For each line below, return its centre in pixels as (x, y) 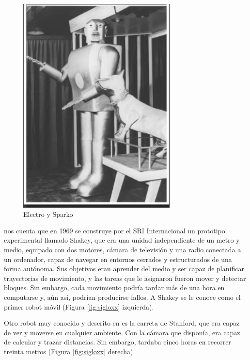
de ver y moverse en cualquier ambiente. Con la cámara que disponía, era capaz (122, 332)
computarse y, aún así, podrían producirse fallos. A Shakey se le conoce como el (122, 297)
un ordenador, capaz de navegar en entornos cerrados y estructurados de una (118, 259)
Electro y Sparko (48, 214)
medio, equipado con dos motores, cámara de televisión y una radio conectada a (123, 249)
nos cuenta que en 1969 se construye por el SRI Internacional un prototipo (115, 230)
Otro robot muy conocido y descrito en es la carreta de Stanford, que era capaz (122, 323)
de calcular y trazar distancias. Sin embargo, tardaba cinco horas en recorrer (117, 342)
